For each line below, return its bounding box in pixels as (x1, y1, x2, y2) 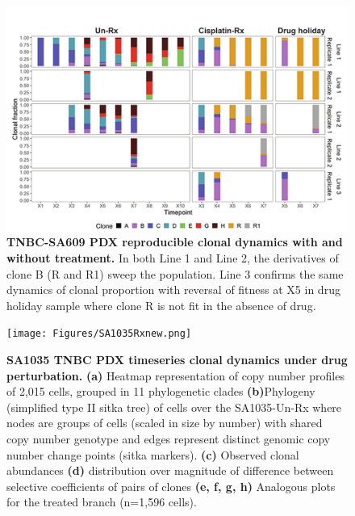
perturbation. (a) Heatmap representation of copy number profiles (6, 367, 345, 384)
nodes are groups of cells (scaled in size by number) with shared (6, 414, 323, 431)
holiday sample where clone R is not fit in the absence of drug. (6, 296, 316, 313)
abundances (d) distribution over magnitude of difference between (6, 462, 334, 479)
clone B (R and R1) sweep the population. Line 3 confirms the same (6, 265, 344, 282)
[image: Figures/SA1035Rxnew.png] (6, 328, 192, 340)
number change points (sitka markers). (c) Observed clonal (6, 446, 299, 463)
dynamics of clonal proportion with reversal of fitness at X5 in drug (6, 281, 340, 298)
